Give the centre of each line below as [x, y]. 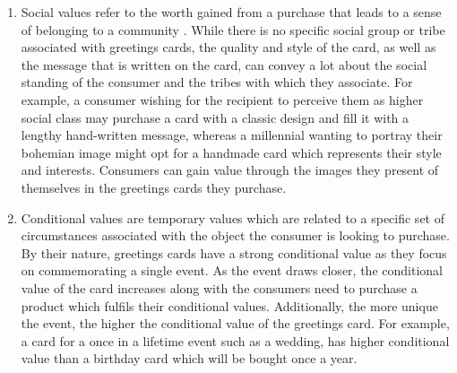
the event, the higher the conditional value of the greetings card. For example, [235, 323]
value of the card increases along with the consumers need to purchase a [219, 287]
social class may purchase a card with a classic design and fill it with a [215, 117]
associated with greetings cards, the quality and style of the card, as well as [228, 47]
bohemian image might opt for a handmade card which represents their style [231, 152]
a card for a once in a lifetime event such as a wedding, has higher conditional [235, 340]
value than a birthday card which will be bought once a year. [189, 358]
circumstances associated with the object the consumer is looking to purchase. [235, 235]
